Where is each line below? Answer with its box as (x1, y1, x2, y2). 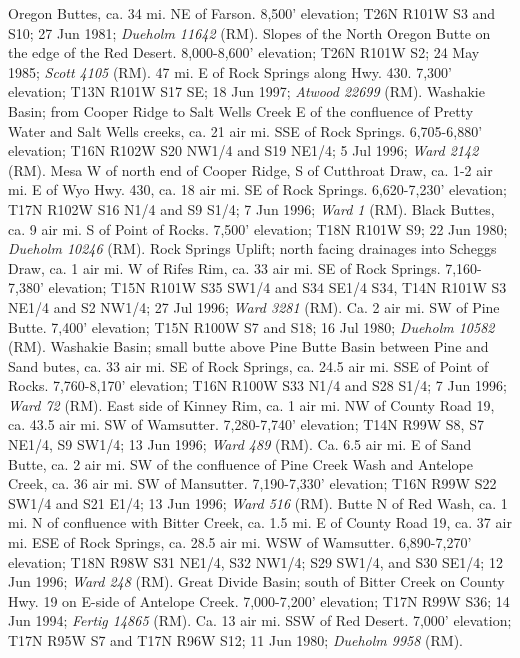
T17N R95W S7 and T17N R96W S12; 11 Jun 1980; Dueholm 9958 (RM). (8, 630, 464, 650)
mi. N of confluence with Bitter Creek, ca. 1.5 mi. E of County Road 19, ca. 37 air (8, 512, 512, 533)
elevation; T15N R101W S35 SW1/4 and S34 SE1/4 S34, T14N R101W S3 (48, 277, 507, 298)
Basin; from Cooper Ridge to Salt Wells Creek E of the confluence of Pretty (8, 100, 474, 121)
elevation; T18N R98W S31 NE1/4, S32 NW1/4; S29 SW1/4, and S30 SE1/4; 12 (8, 551, 503, 572)
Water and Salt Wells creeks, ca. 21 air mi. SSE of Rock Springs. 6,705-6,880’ (8, 120, 483, 141)
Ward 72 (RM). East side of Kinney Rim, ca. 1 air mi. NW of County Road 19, (8, 394, 495, 415)
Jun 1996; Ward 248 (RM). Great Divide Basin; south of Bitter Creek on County (8, 571, 505, 592)
